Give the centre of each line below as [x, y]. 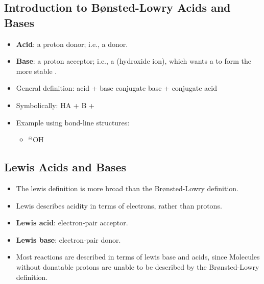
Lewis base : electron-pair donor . [68, 239]
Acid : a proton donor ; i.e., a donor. [72, 44]
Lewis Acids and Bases [65, 167]
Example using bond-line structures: [73, 122]
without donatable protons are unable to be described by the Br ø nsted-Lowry [138, 266]
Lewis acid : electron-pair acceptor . [72, 223]
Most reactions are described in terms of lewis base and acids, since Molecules [138, 257]
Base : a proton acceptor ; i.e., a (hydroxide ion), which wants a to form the [134, 61]
